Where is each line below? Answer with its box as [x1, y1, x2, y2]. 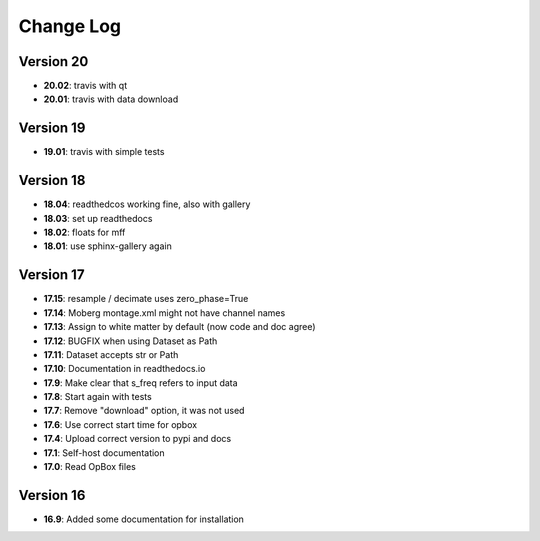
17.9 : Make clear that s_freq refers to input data [43, 376, 239, 389]
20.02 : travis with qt [43, 80, 128, 92]
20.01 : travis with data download [43, 93, 179, 105]
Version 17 [18, 266, 85, 284]
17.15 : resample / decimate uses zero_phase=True [43, 293, 249, 305]
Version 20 [18, 53, 89, 70]
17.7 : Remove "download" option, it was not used [43, 405, 245, 417]
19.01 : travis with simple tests [43, 146, 165, 158]
